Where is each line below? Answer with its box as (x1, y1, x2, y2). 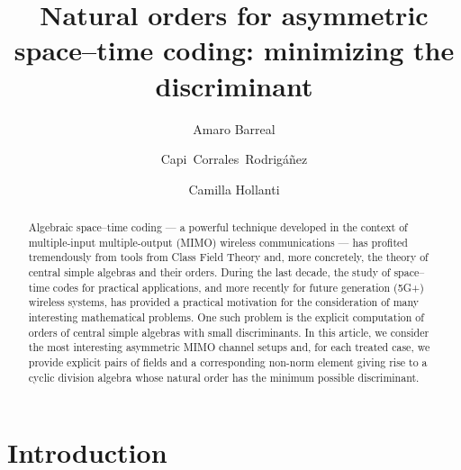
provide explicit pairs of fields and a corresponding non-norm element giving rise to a (28, 354, 428, 369)
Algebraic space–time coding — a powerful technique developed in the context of (28, 220, 408, 235)
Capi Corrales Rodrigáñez (160, 149, 308, 168)
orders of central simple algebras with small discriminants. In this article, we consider (28, 324, 429, 339)
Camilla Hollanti (188, 179, 280, 198)
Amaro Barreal (193, 119, 276, 138)
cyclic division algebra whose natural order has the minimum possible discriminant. (28, 369, 420, 384)
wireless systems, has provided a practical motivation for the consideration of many (28, 294, 420, 310)
